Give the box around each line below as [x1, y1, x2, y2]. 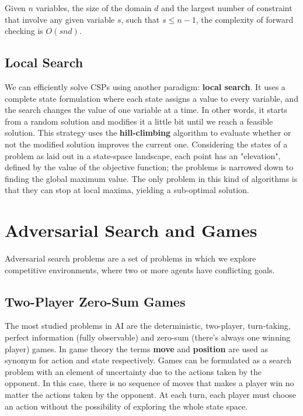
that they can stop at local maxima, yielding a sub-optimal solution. [5, 184, 249, 196]
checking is [5, 25, 43, 37]
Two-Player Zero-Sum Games [5, 292, 186, 310]
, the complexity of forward [196, 13, 294, 25]
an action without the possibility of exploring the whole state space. [5, 400, 248, 412]
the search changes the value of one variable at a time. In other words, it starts [5, 104, 287, 116]
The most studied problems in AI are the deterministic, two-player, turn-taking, [5, 319, 291, 332]
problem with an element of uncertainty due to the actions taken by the [5, 365, 262, 377]
